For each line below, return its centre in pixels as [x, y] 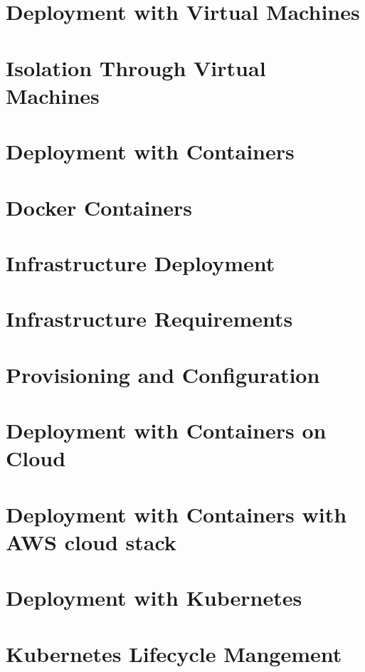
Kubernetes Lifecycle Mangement [174, 653]
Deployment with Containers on [166, 430]
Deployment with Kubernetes [154, 598]
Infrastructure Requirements [149, 319]
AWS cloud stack [91, 541]
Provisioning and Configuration [163, 374]
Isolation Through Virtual [136, 67]
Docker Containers [99, 207]
